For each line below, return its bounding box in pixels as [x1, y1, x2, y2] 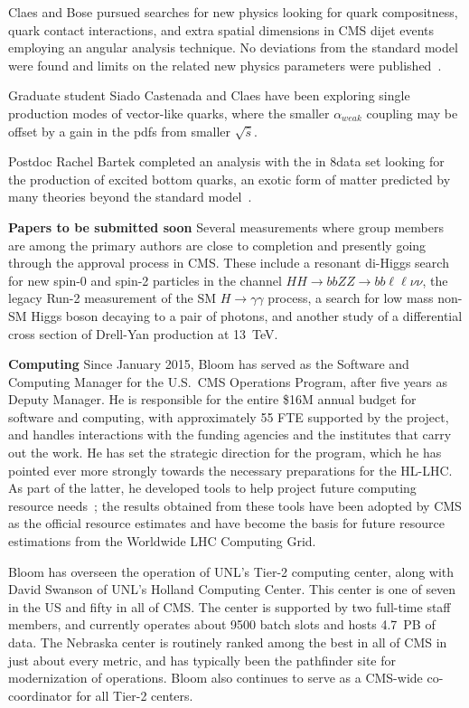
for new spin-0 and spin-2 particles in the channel [8, 270, 282, 289]
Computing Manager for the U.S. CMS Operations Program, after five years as [8, 372, 448, 391]
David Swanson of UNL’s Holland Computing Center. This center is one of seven [8, 580, 456, 599]
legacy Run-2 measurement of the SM [8, 288, 217, 307]
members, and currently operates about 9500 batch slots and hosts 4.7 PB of [8, 615, 436, 634]
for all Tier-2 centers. [76, 685, 193, 704]
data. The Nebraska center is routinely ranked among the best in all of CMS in [8, 633, 447, 651]
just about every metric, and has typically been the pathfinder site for [8, 650, 396, 669]
